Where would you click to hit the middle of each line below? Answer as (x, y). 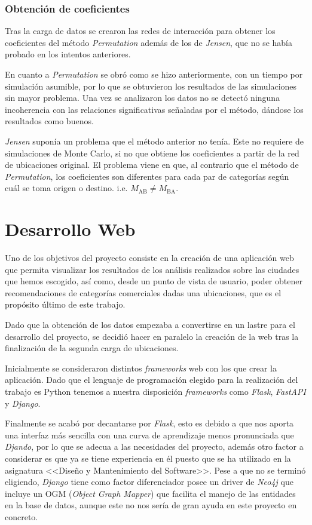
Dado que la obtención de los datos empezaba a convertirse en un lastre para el (150, 325)
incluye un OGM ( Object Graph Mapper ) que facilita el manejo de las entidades (150, 493)
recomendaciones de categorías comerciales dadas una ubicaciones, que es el (143, 292)
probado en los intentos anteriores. (68, 54)
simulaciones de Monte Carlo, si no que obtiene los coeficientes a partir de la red (152, 153)
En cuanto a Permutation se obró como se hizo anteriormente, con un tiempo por (154, 74)
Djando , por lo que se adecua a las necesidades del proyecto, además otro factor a (154, 446)
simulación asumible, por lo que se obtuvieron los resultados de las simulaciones (151, 86)
